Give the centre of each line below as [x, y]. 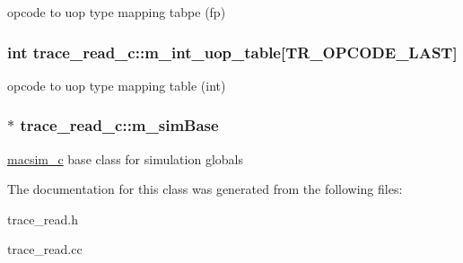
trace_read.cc [45, 249]
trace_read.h [43, 219]
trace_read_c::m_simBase [119, 125]
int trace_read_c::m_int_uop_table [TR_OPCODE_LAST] [232, 52]
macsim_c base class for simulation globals [125, 158]
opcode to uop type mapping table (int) [117, 85]
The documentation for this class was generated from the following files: [205, 189]
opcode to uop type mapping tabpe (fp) [117, 12]
